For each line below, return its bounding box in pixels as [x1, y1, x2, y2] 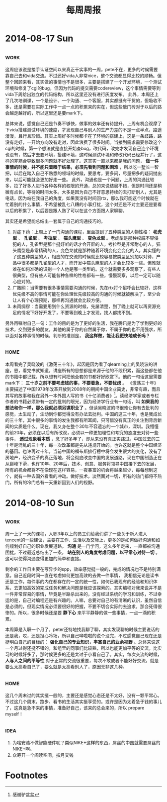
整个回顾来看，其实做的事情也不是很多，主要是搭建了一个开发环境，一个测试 [5, 79, 162, 85]
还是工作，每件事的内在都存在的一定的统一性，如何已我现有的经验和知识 [5, 579, 153, 585]
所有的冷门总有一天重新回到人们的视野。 [13, 480, 97, 486]
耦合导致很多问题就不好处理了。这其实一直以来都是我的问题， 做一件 [18, 158, 159, 164]
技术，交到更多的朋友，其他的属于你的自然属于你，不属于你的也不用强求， [5, 326, 158, 332]
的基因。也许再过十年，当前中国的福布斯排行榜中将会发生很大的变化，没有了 [5, 448, 162, 454]
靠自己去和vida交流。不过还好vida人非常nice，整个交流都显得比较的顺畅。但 [5, 73, 162, 79]
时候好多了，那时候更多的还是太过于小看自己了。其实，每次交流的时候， [13, 651, 162, 657]
